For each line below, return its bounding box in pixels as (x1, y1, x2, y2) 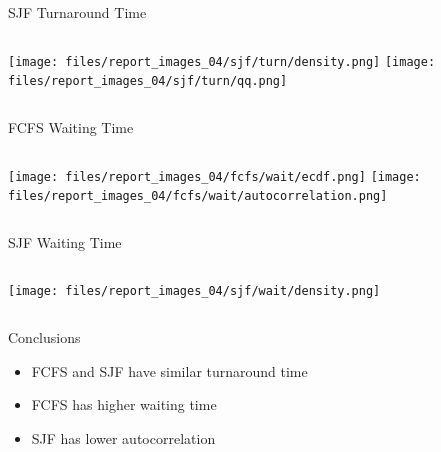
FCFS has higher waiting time (31, 394, 217, 415)
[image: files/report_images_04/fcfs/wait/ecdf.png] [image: (8, 169, 421, 184)
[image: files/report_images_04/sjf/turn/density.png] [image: (8, 54, 436, 69)
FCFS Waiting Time (8, 116, 134, 137)
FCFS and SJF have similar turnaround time (31, 360, 308, 381)
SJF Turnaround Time (8, 2, 147, 22)
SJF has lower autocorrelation (31, 427, 216, 448)
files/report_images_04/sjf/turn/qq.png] (8, 74, 288, 89)
